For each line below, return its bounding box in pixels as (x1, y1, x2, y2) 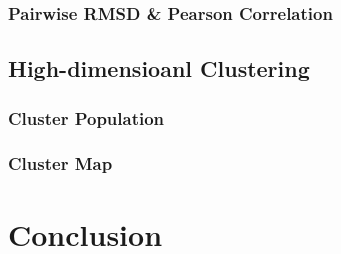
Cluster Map (8, 151, 113, 176)
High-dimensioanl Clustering (8, 53, 310, 84)
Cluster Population (8, 105, 165, 130)
